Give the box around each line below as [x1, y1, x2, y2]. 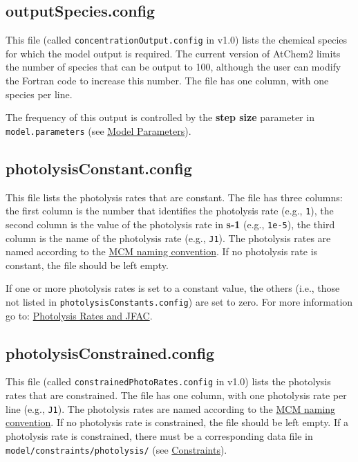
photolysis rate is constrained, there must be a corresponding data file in [6, 428, 313, 443]
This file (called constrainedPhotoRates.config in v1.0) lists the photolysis [6, 374, 331, 389]
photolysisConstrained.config [6, 342, 215, 363]
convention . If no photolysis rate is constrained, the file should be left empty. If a [6, 415, 348, 429]
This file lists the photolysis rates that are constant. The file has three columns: [6, 190, 343, 204]
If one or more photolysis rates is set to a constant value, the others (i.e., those [6, 281, 340, 295]
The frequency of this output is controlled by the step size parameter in [6, 110, 314, 124]
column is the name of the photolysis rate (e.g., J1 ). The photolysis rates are [6, 230, 331, 245]
